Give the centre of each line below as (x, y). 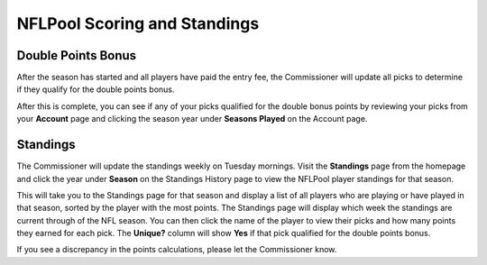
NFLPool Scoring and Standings (138, 23)
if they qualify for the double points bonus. (96, 89)
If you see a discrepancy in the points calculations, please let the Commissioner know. (177, 250)
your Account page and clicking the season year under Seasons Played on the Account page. (192, 119)
